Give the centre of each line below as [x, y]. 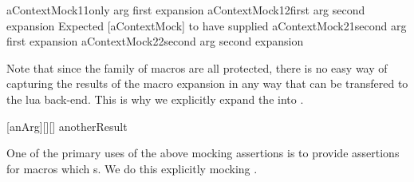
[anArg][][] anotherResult [67, 126]
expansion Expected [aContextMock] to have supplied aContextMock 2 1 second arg [207, 25]
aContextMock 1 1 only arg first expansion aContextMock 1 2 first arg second [186, 10]
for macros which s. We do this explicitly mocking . [132, 168]
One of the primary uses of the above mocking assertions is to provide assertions [203, 153]
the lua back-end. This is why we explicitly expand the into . [155, 99]
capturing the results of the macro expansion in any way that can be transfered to [207, 83]
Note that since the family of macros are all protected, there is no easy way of [197, 67]
